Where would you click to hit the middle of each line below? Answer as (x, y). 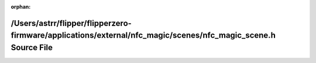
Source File (32, 47)
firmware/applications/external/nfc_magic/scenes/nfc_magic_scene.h (143, 36)
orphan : (21, 7)
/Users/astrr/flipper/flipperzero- (71, 23)
